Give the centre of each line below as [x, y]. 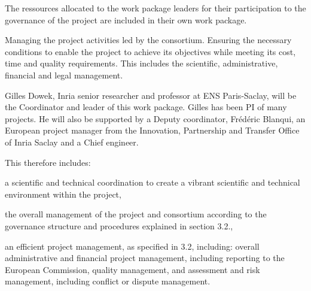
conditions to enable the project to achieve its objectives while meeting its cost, [150, 51]
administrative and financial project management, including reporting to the [145, 258]
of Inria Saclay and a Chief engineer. [72, 142]
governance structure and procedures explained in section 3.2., [119, 225]
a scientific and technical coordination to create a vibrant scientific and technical [153, 182]
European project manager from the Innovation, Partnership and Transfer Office [152, 130]
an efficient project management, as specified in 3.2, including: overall [132, 246]
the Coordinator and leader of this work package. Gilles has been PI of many [146, 107]
